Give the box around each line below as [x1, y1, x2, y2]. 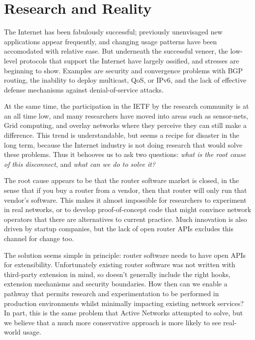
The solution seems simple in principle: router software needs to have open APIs [4, 249, 246, 260]
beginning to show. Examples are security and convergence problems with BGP [4, 65, 243, 75]
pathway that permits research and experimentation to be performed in [4, 288, 219, 298]
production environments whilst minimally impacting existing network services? [4, 298, 244, 308]
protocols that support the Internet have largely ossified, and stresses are [19, 55, 239, 65]
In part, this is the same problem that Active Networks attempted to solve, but [4, 308, 243, 318]
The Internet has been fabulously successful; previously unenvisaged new [4, 27, 223, 37]
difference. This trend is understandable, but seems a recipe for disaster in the [4, 130, 239, 140]
